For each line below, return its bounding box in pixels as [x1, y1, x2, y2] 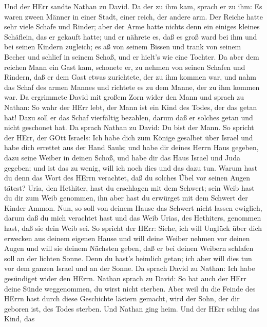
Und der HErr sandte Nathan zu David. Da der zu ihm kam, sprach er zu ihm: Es [4, 1, 262, 11]
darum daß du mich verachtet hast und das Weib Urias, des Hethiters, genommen [4, 212, 261, 223]
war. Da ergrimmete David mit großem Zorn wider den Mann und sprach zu [4, 92, 244, 102]
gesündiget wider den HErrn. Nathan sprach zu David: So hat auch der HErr [4, 273, 246, 284]
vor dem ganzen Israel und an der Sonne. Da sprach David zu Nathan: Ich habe [4, 263, 255, 274]
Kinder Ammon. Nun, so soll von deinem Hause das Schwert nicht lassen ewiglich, [4, 202, 262, 213]
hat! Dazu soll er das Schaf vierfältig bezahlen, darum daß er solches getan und [4, 112, 253, 122]
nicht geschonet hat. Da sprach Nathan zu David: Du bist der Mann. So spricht [4, 122, 254, 133]
